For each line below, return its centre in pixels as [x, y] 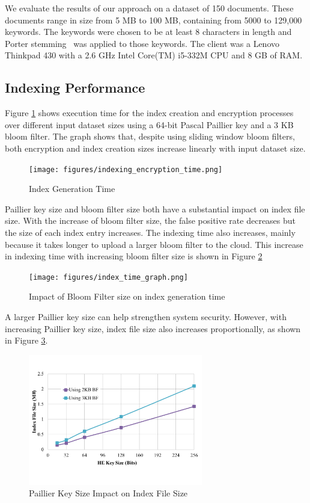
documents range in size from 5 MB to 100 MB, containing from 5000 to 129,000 [153, 20]
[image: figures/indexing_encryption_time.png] [126, 169]
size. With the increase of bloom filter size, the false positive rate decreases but [150, 221]
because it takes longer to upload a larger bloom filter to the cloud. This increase [154, 244]
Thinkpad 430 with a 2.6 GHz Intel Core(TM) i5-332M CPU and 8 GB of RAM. [154, 55]
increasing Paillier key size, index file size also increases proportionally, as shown [153, 328]
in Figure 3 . [26, 340]
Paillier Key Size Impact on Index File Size [108, 493]
